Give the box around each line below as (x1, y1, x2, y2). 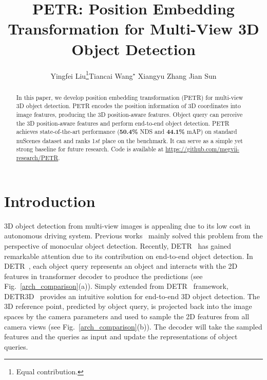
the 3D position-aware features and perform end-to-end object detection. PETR (16, 118, 230, 127)
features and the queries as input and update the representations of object (4, 331, 238, 342)
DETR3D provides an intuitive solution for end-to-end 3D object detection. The (4, 290, 260, 301)
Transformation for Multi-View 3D (8, 18, 259, 39)
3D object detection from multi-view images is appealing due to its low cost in (4, 220, 251, 231)
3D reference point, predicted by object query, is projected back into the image (4, 301, 252, 312)
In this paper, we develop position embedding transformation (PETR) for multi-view (16, 93, 243, 101)
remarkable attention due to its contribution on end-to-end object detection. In (4, 250, 253, 261)
